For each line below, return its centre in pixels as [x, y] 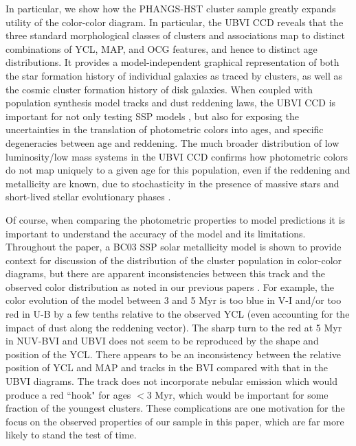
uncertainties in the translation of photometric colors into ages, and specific [165, 129]
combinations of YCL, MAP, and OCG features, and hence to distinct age [162, 48]
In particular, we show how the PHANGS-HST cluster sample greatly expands [171, 8]
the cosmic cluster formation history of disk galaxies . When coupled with [159, 89]
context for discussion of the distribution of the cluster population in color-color [174, 260]
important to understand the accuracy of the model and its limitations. [156, 233]
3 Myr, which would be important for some [237, 394]
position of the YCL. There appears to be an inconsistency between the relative [173, 354]
